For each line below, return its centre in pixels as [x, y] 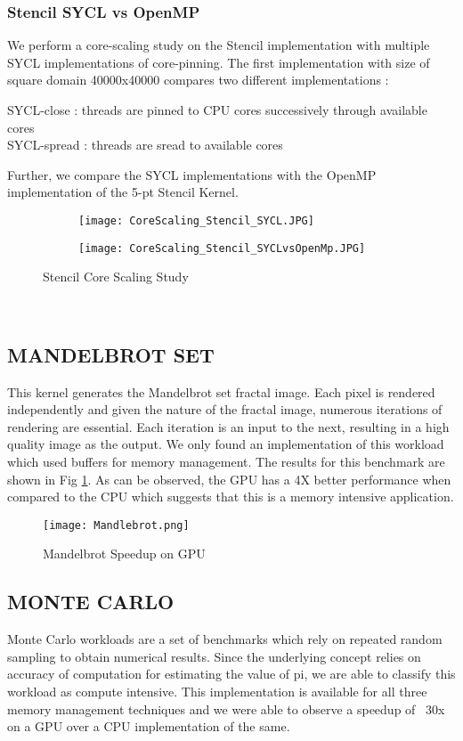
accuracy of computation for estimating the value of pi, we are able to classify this [231, 674]
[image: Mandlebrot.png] [116, 525]
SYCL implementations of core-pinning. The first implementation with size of [219, 62]
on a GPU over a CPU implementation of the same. [149, 726]
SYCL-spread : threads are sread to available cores [145, 145]
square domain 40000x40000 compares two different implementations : [198, 80]
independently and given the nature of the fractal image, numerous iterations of [225, 409]
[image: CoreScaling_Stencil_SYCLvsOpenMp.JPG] [222, 248]
